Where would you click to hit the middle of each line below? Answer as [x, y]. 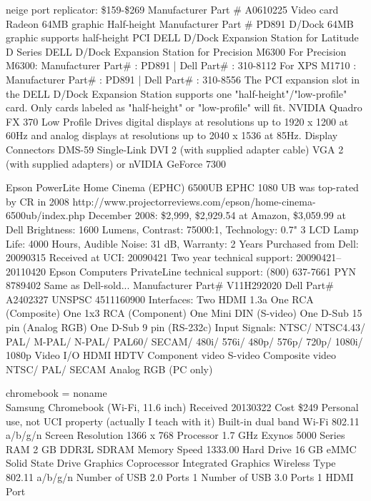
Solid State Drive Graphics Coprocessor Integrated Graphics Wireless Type [171, 463]
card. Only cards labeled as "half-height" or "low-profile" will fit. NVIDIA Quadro [184, 107]
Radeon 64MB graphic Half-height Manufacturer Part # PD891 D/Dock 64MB [180, 23]
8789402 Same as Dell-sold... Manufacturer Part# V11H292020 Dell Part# [170, 285]
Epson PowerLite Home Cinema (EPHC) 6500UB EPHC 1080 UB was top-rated [182, 187]
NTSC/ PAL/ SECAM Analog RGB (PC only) [109, 369]
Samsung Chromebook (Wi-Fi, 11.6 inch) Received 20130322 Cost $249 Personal [182, 407]
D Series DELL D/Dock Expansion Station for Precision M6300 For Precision [176, 51]
